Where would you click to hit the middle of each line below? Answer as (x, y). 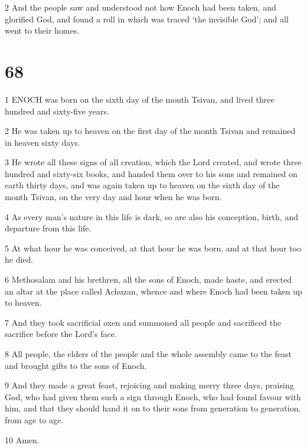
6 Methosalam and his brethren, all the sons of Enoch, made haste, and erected (148, 279)
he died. (19, 259)
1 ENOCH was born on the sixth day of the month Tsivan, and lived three (140, 99)
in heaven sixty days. (43, 142)
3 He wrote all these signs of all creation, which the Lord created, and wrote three (153, 162)
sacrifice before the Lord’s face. (61, 334)
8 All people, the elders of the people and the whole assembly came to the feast (148, 354)
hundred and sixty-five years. (57, 111)
